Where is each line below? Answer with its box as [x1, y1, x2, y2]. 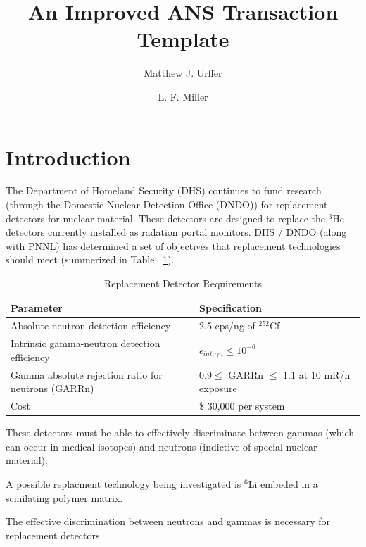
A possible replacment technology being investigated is [6, 477, 241, 491]
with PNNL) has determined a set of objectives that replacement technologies [6, 238, 341, 253]
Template [137, 25, 229, 54]
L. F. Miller [158, 89, 208, 103]
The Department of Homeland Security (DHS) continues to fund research [6, 183, 322, 198]
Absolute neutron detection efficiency [11, 318, 171, 333]
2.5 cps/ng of [199, 318, 255, 333]
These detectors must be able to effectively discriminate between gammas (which [6, 425, 355, 440]
